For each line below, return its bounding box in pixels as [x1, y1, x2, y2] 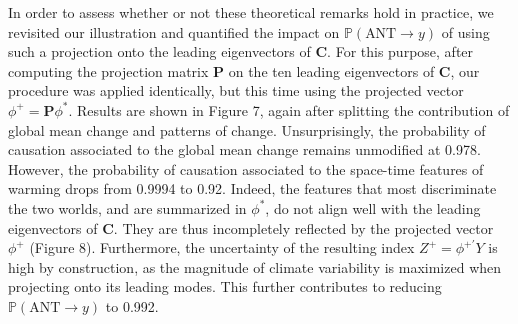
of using [441, 21, 490, 42]
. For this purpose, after [327, 41, 474, 62]
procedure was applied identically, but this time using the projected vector [8, 80, 464, 101]
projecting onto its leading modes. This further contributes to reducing [8, 276, 442, 297]
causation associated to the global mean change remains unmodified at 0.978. [8, 139, 481, 160]
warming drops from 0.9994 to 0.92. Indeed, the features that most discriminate [8, 178, 497, 199]
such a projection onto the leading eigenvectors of [8, 41, 311, 62]
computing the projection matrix [8, 60, 209, 81]
